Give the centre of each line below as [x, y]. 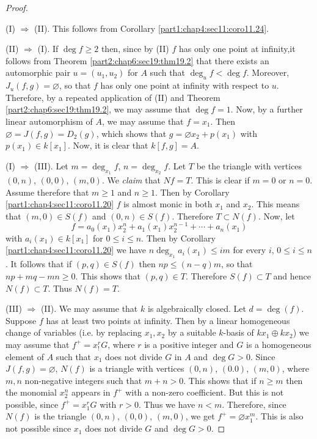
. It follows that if [39, 264]
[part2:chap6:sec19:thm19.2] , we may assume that [98, 109]
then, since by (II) [135, 49]
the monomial [31, 392]
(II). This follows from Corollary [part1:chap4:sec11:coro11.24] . [151, 28]
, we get [200, 416]
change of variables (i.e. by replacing [74, 332]
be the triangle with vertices [249, 165]
